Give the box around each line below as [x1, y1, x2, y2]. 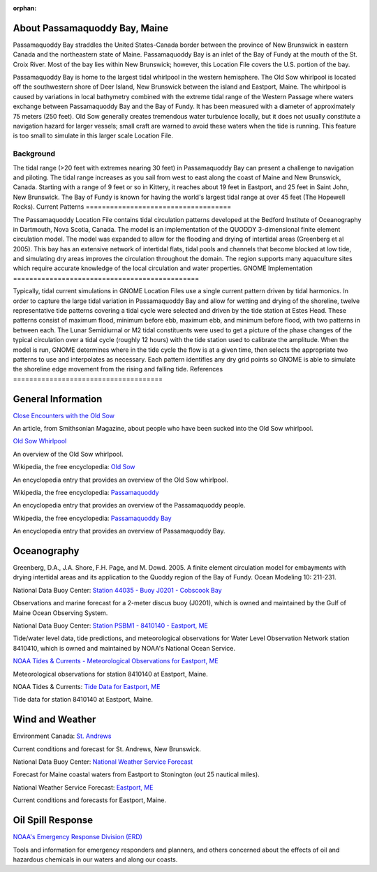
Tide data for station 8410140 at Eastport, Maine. [13, 695, 154, 704]
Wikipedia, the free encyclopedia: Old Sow [13, 463, 135, 471]
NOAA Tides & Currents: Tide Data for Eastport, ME [13, 683, 161, 690]
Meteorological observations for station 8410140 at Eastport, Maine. [13, 670, 209, 678]
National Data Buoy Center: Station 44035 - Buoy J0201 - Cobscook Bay [13, 586, 223, 594]
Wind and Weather [13, 714, 96, 725]
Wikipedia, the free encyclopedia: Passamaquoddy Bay [13, 514, 172, 522]
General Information [13, 393, 103, 405]
